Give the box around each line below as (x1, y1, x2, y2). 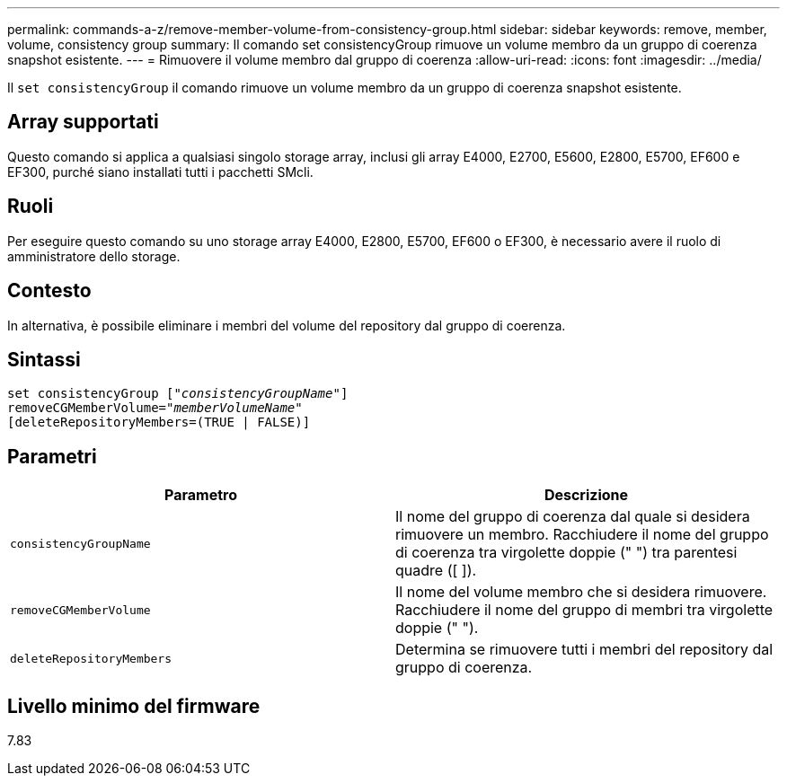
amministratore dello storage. (7, 248, 181, 264)
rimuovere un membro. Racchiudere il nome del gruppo (395, 525, 769, 544)
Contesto (7, 279, 92, 303)
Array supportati (7, 110, 159, 134)
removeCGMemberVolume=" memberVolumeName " (7, 400, 303, 416)
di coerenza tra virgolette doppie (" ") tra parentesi (395, 543, 738, 562)
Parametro (164, 486, 237, 505)
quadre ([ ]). (395, 561, 477, 580)
